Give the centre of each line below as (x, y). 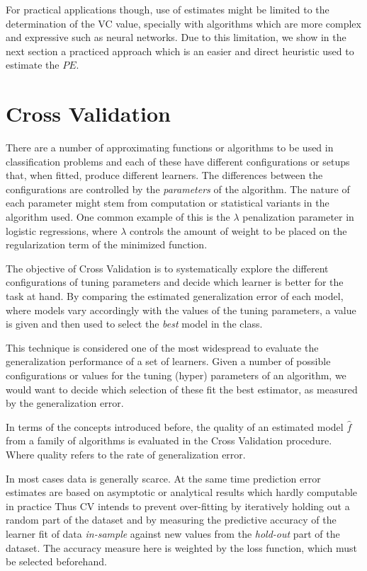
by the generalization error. (65, 403)
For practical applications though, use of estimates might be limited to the (168, 9)
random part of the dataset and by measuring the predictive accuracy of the (171, 520)
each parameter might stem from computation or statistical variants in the (168, 203)
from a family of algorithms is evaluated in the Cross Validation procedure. (169, 440)
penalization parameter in (298, 217)
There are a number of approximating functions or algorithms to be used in (170, 148)
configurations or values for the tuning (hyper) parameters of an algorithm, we (176, 375)
